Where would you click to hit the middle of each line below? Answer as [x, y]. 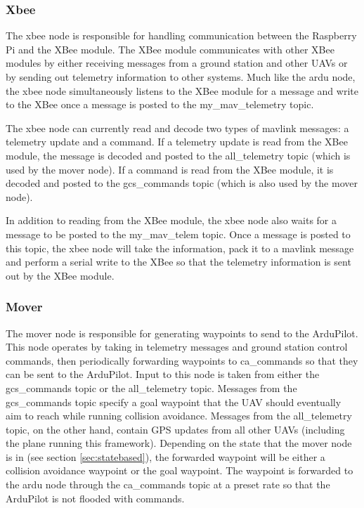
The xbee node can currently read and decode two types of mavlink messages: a [177, 128]
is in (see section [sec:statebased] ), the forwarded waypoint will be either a [165, 456]
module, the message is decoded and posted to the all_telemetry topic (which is [178, 155]
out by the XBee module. [60, 275]
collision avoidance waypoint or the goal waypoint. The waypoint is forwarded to [180, 470]
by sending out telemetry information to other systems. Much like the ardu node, [181, 77]
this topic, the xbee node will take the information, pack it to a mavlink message [180, 248]
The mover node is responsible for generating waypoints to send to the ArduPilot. [182, 333]
